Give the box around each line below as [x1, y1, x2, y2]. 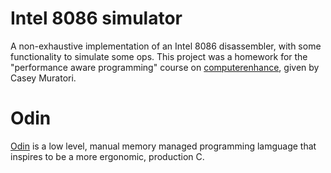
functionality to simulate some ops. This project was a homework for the [10, 50, 308, 62]
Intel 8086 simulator [10, 7, 183, 30]
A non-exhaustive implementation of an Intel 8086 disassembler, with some [10, 40, 322, 52]
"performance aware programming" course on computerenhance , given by [10, 61, 320, 73]
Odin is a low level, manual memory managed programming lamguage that [10, 140, 317, 152]
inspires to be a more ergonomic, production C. [10, 150, 205, 162]
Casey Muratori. [10, 72, 77, 84]
